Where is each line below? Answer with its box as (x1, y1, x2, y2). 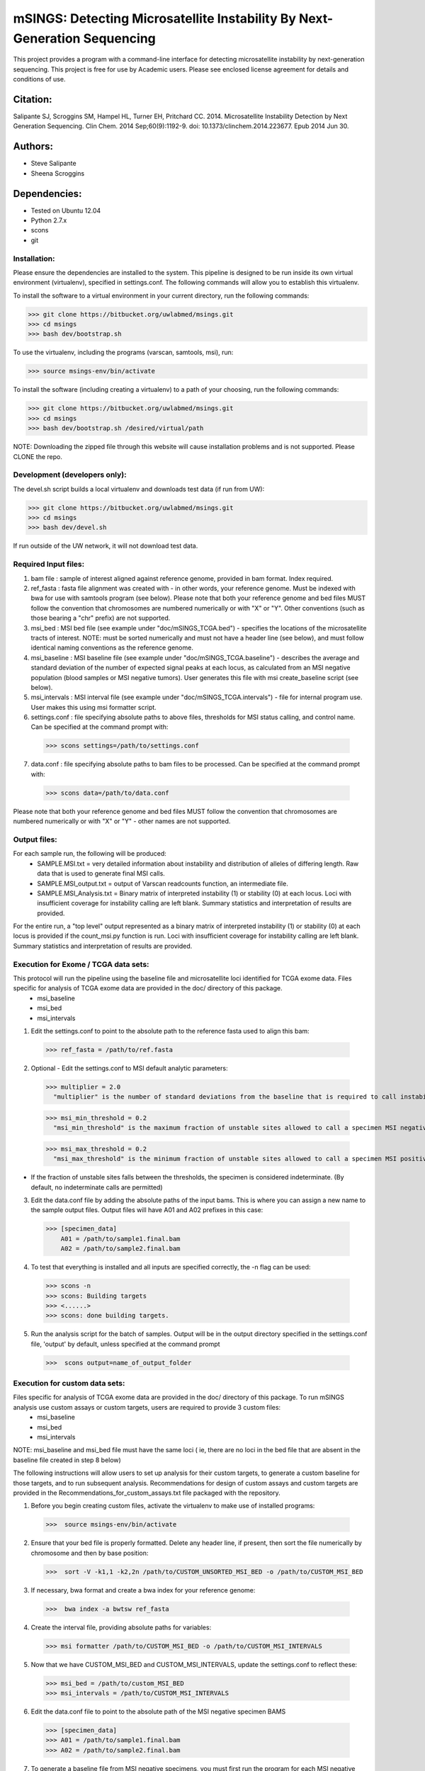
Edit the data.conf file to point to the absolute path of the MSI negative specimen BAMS (30, 1707, 286, 1716)
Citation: (13, 93, 52, 106)
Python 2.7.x (30, 216, 67, 225)
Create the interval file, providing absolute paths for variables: (30, 1623, 212, 1631)
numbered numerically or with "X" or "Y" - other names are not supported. (13, 817, 231, 825)
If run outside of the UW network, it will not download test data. (13, 542, 198, 550)
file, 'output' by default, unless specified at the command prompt (30, 1340, 220, 1348)
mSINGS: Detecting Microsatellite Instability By (13, 11, 297, 26)
